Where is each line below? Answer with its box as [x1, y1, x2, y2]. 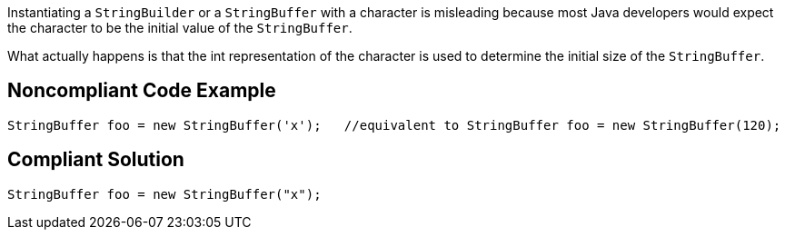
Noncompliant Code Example [7, 79, 276, 103]
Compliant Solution [7, 148, 184, 172]
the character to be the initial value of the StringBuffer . [7, 20, 353, 35]
